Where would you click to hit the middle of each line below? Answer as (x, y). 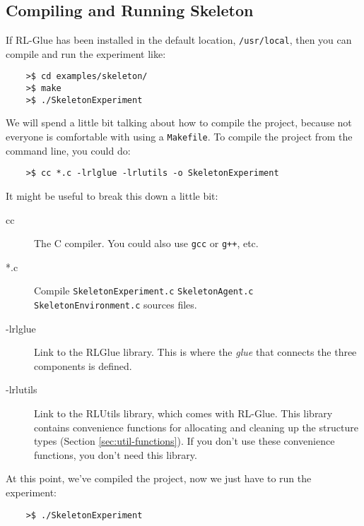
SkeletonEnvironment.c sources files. (116, 305)
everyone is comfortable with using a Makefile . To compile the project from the (179, 137)
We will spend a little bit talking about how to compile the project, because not (179, 122)
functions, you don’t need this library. (116, 454)
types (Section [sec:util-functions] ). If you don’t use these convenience (184, 441)
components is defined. (83, 365)
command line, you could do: (68, 150)
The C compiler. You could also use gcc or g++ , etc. (146, 243)
